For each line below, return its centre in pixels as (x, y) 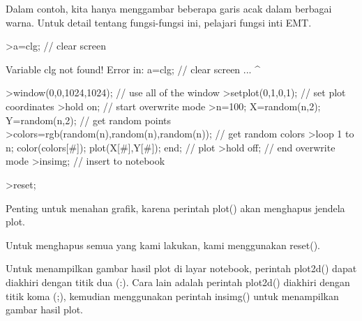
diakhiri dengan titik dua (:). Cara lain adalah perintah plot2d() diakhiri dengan (178, 282)
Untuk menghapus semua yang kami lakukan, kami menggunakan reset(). (163, 245)
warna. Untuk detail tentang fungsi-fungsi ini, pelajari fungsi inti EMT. (159, 22)
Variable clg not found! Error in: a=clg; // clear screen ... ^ (133, 69)
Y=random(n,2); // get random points (89, 120)
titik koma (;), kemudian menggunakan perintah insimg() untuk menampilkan (172, 296)
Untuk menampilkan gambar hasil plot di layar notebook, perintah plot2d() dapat (181, 268)
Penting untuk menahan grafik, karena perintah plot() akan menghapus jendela (175, 208)
